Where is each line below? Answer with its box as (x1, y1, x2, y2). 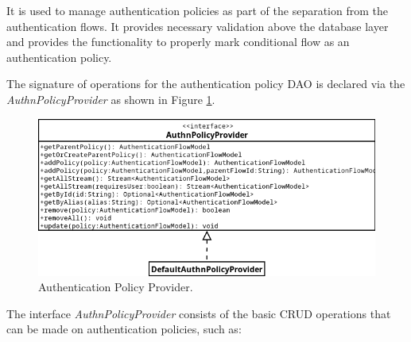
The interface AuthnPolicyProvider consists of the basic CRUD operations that (6, 305, 391, 321)
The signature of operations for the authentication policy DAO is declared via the (6, 75, 405, 92)
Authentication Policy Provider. (38, 279, 193, 295)
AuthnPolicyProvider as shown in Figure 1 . (6, 90, 215, 107)
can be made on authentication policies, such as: (6, 321, 242, 337)
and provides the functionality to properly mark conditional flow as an (6, 33, 350, 50)
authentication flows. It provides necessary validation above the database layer (6, 17, 389, 34)
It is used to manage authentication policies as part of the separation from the (6, 2, 388, 18)
